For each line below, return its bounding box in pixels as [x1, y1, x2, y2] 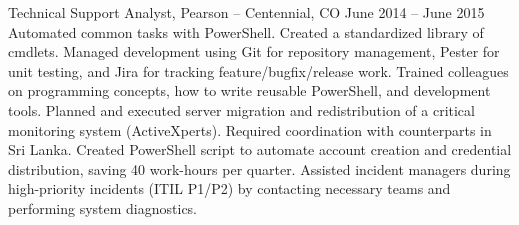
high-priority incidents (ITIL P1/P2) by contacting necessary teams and [8, 178, 451, 199]
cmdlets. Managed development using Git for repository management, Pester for [8, 41, 500, 62]
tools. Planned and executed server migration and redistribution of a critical [8, 99, 475, 120]
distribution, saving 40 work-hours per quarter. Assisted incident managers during [8, 158, 511, 179]
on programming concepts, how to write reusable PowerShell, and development [8, 80, 491, 101]
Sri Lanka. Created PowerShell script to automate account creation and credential [8, 139, 512, 160]
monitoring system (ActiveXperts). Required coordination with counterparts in [8, 119, 492, 140]
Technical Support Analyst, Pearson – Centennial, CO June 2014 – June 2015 [8, 2, 485, 22]
